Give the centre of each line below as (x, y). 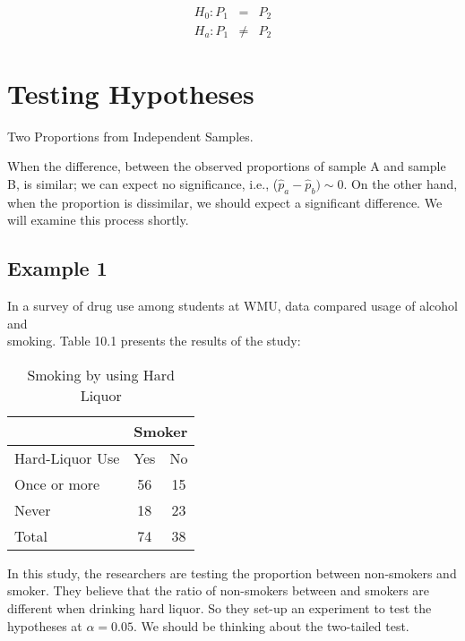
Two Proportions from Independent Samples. (130, 136)
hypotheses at (45, 625)
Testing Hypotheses (131, 93)
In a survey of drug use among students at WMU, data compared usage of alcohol (232, 306)
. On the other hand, (400, 183)
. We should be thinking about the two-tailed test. (271, 625)
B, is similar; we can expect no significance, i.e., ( (143, 183)
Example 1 (57, 268)
